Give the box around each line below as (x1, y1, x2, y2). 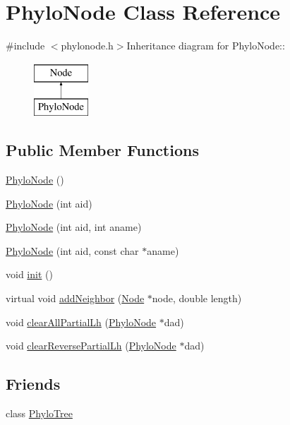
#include (6, 38, 45, 53)
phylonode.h (61, 38, 114, 53)
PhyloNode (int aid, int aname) (6, 220, 142, 234)
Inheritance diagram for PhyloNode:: (126, 38, 285, 53)
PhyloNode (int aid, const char (6, 243, 139, 258)
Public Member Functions (6, 139, 199, 161)
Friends (6, 373, 61, 395)
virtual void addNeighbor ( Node (6, 291, 145, 306)
